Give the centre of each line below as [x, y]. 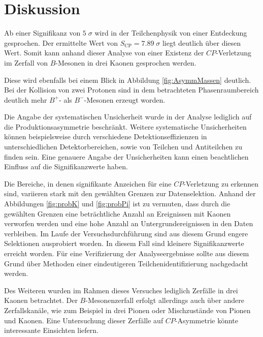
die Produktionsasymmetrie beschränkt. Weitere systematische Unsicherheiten [125, 126]
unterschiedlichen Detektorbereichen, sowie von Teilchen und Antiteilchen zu [123, 147]
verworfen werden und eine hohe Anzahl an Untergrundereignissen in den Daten [129, 223]
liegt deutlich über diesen [202, 42]
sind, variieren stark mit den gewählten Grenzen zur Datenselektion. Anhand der [130, 193]
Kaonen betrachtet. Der [41, 300]
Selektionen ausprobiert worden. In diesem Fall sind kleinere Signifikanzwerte [124, 243]
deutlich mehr [26, 99]
